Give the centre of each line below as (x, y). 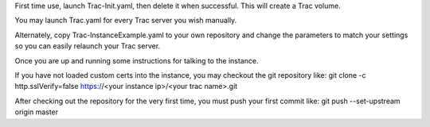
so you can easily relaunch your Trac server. (88, 46)
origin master (37, 112)
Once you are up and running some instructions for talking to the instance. (137, 60)
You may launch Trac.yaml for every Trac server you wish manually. (126, 21)
